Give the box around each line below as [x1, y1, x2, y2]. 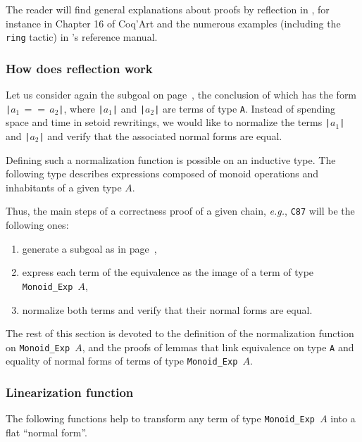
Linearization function [6, 383, 134, 400]
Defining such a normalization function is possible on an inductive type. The [6, 152, 336, 167]
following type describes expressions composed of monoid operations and [6, 166, 318, 181]
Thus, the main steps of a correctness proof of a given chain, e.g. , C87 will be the [6, 203, 355, 218]
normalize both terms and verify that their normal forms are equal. [22, 302, 313, 317]
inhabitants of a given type [6, 179, 122, 194]
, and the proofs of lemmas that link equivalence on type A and [82, 339, 354, 354]
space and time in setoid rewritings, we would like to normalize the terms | [6, 115, 331, 130]
